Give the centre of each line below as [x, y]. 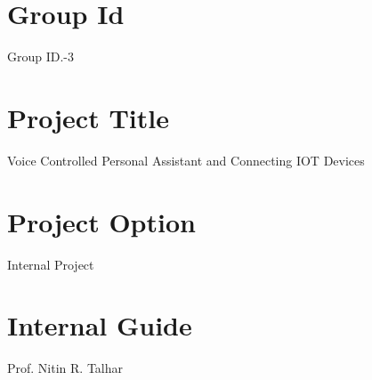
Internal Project [51, 264]
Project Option [101, 221]
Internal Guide [100, 325]
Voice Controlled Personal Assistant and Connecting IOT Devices [186, 160]
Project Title [88, 117]
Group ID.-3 [41, 57]
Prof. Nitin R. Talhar [65, 368]
